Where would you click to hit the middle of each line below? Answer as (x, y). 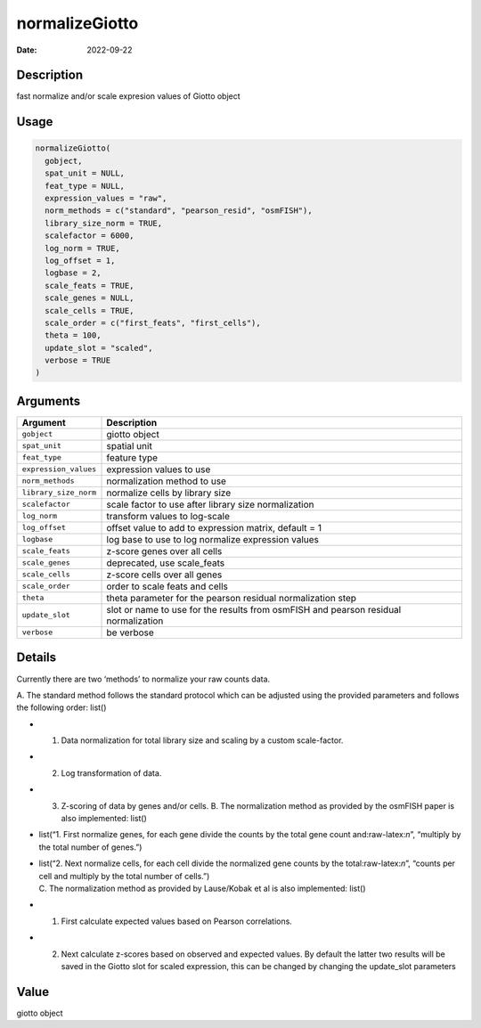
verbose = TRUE (78, 360)
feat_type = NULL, (85, 186)
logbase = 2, (73, 273)
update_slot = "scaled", (99, 348)
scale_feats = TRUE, (90, 286)
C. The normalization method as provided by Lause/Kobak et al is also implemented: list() (202, 888)
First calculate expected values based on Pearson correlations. (177, 921)
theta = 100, (73, 335)
